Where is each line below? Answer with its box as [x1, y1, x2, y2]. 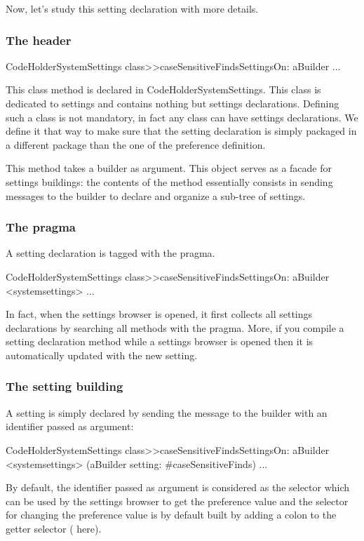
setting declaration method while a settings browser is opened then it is [6, 334, 314, 349]
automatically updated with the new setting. [6, 347, 198, 362]
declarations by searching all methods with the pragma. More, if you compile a [6, 320, 344, 335]
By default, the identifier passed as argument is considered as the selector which [6, 480, 350, 495]
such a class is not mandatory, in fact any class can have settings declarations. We [6, 109, 358, 124]
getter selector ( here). [6, 521, 102, 535]
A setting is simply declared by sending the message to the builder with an [6, 405, 328, 420]
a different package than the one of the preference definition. [6, 137, 266, 152]
